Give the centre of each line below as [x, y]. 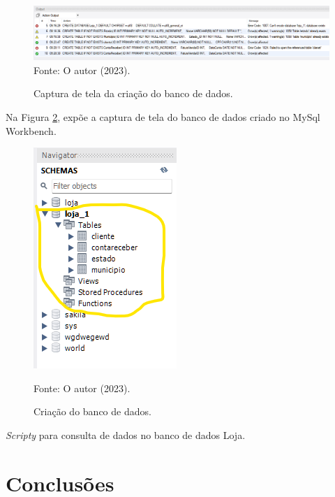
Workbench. [31, 130]
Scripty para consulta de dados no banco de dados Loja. [126, 435]
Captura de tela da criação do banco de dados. [133, 93]
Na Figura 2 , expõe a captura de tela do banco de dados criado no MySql [163, 117]
